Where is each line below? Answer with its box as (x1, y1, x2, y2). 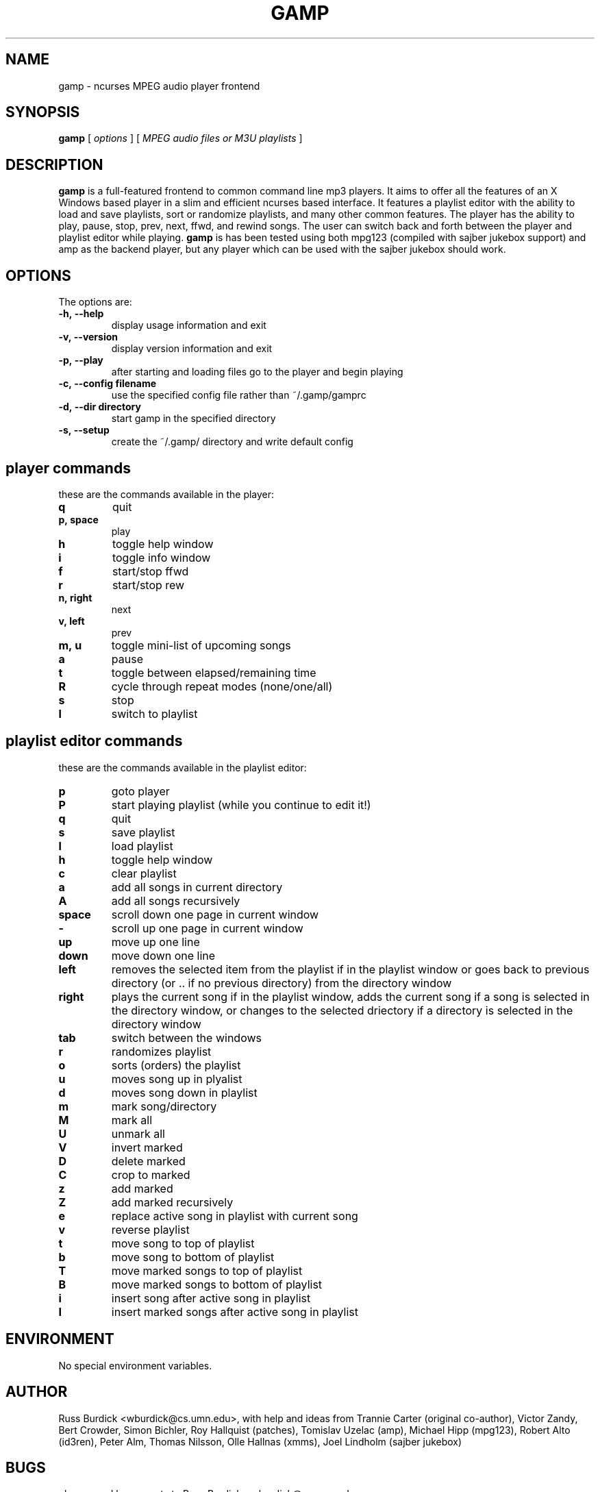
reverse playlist (111, 1222, 190, 1236)
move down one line (111, 948, 216, 962)
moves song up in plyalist (111, 1071, 242, 1086)
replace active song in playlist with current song (111, 1208, 358, 1223)
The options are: (58, 296, 132, 308)
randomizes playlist (111, 1044, 212, 1058)
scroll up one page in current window (111, 921, 303, 935)
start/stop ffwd (112, 564, 189, 578)
